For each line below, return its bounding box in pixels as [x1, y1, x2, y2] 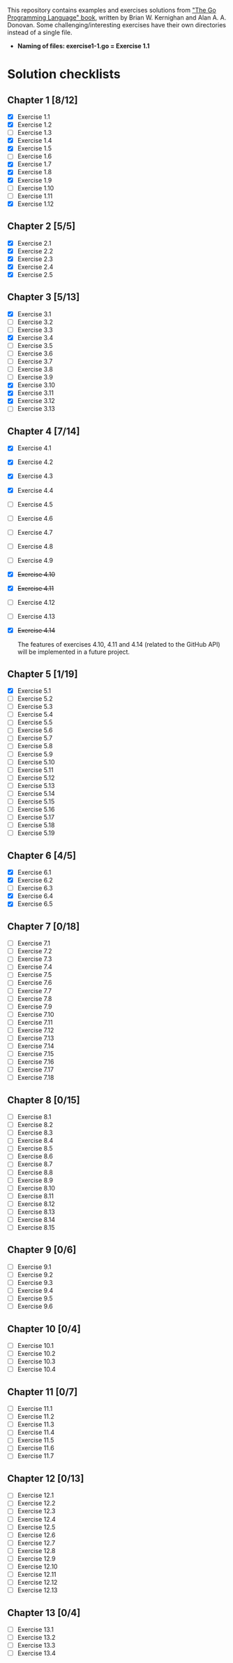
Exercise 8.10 [17, 1184, 56, 1192]
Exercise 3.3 [17, 325, 54, 334]
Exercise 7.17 [17, 1065, 54, 1074]
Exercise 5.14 [17, 789, 56, 797]
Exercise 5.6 [17, 726, 53, 734]
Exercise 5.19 [17, 829, 55, 837]
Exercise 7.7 [17, 986, 52, 995]
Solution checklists [7, 66, 121, 83]
